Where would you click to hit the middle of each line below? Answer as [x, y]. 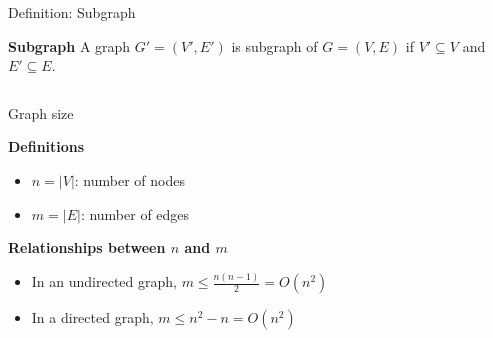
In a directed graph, [92, 317]
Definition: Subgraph [72, 12]
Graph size [41, 112]
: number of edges [135, 213]
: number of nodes [129, 179]
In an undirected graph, [104, 281]
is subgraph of [274, 45]
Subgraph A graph [69, 45]
